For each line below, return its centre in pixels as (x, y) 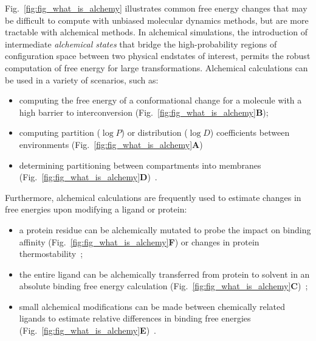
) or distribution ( (154, 132)
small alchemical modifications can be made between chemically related (152, 306)
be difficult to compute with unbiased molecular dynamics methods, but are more (157, 20)
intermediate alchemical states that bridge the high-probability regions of (141, 44)
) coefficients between (250, 132)
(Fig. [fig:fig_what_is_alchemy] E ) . (88, 330)
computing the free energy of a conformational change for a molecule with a (160, 100)
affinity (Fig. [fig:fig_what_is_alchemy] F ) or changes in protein (139, 241)
